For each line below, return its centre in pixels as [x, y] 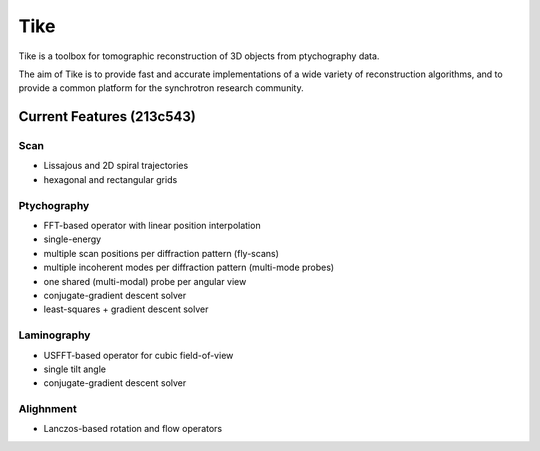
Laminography [54, 335]
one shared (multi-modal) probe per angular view [145, 281]
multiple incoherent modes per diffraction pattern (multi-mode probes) [189, 267]
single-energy [72, 239]
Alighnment [47, 409]
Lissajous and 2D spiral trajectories [116, 166]
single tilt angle [75, 369]
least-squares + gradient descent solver [126, 309]
